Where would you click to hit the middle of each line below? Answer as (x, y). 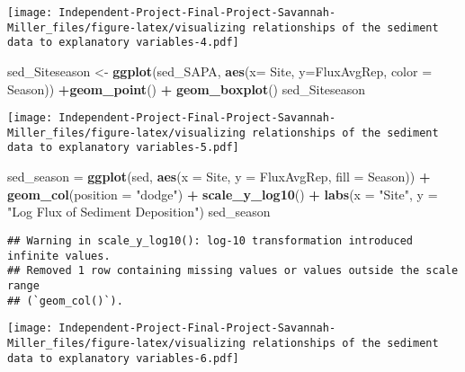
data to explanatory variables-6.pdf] (123, 358)
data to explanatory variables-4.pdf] (123, 43)
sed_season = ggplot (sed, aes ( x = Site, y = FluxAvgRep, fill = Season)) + (219, 177)
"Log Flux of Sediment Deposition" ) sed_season (139, 212)
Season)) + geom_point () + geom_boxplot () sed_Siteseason (187, 89)
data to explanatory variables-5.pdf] (123, 148)
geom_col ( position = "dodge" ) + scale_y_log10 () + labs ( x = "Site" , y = (223, 194)
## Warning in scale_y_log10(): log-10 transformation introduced (210, 240)
